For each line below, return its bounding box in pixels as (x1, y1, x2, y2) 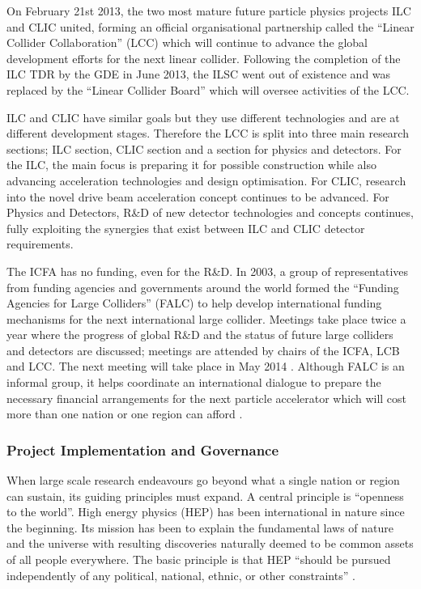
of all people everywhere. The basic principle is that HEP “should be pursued (6, 551, 391, 568)
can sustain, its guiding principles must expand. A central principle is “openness (6, 487, 404, 504)
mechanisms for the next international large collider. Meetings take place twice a (6, 310, 406, 327)
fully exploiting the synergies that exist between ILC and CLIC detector (6, 219, 365, 236)
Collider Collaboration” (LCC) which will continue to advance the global (6, 34, 368, 51)
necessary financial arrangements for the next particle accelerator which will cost (6, 389, 407, 406)
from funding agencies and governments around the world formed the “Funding (6, 278, 399, 295)
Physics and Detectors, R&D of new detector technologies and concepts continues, (6, 204, 414, 221)
